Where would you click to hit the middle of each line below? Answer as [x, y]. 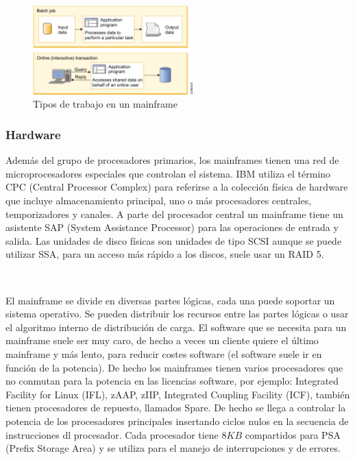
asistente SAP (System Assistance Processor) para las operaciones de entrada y [172, 227]
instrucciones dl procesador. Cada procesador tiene [112, 434]
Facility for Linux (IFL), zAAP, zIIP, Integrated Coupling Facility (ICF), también [178, 394]
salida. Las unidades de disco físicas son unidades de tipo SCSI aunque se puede [174, 240]
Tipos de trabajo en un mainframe [105, 104]
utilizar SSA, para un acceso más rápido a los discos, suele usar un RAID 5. [165, 254]
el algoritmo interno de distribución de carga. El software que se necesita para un [176, 327]
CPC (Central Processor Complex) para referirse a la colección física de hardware [177, 187]
